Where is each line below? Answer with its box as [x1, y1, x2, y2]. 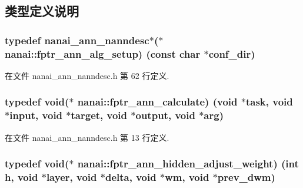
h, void [5, 170, 38, 184]
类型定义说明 [5, 2, 79, 20]
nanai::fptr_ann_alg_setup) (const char [5, 46, 201, 61]
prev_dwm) [217, 170, 275, 184]
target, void [71, 108, 128, 123]
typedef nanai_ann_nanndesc [5, 32, 149, 47]
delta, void [105, 170, 157, 184]
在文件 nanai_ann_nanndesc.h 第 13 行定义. [5, 131, 169, 143]
